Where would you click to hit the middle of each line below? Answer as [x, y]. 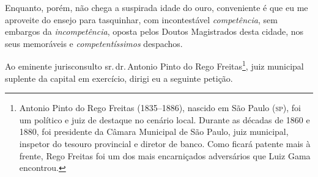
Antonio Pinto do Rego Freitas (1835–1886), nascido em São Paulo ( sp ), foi [160, 108]
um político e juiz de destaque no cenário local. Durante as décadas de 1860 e [165, 119]
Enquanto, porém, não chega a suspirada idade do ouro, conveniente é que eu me [157, 7]
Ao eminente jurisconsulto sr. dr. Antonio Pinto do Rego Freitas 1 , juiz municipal [154, 65]
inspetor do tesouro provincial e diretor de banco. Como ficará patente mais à [165, 143]
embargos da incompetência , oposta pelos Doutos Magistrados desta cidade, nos [154, 31]
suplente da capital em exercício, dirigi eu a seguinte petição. [119, 78]
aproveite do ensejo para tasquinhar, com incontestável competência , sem [141, 19]
